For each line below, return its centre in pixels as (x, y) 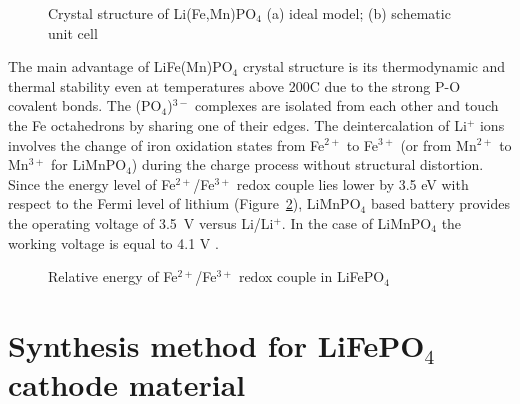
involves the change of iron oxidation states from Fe (166, 144)
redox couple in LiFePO (311, 276)
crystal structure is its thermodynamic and (374, 66)
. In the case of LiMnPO (356, 222)
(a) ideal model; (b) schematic (358, 13)
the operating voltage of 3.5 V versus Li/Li (141, 222)
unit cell (73, 32)
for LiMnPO (89, 164)
